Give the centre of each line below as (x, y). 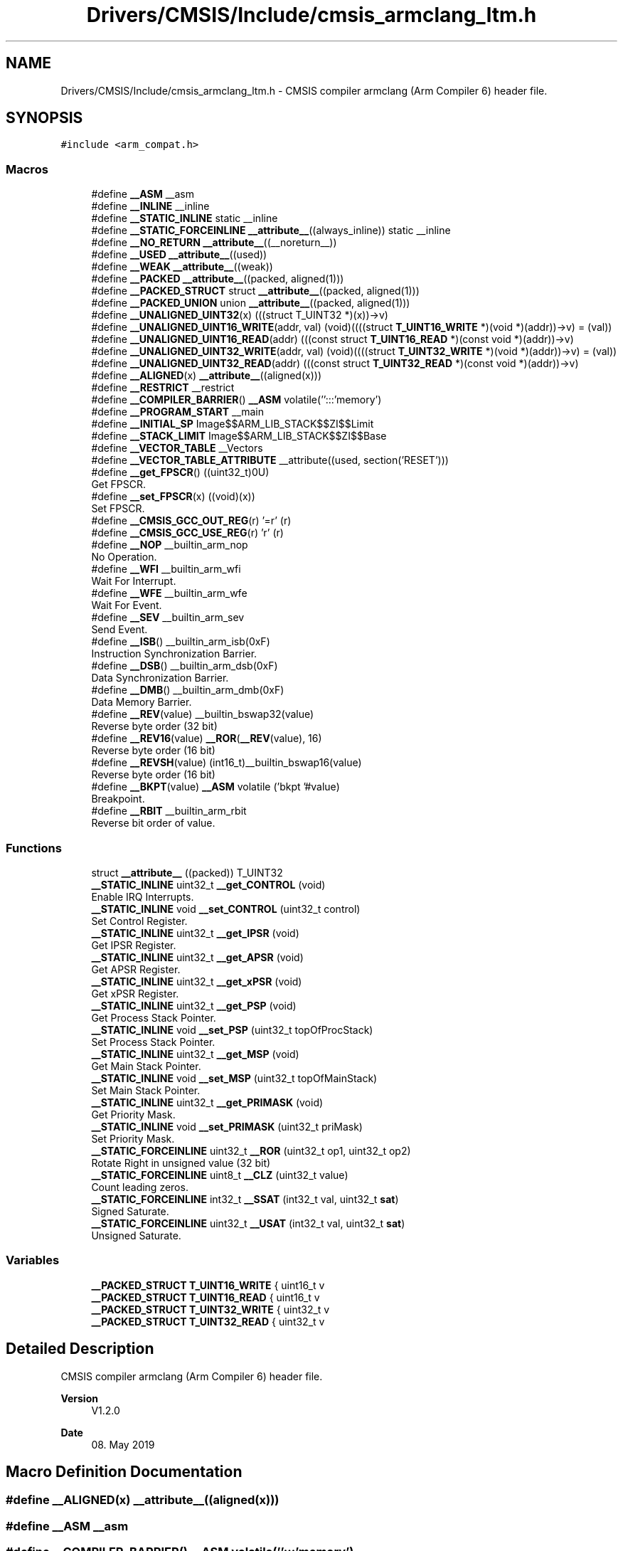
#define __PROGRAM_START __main (178, 412)
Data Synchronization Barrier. (160, 678)
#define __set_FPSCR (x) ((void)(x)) (173, 497)
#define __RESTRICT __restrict (163, 388)
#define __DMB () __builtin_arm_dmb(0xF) (188, 690)
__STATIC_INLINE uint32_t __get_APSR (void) (197, 957)
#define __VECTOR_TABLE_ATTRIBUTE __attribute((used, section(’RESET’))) (270, 460)
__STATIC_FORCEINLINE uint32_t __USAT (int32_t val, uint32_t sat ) (248, 1223)
